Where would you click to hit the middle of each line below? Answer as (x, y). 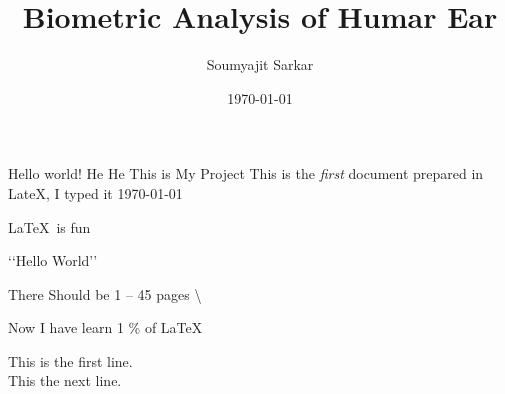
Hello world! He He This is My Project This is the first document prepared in (246, 173)
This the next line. (65, 380)
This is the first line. (70, 360)
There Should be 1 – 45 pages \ (105, 293)
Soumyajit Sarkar (260, 64)
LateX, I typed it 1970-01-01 (95, 192)
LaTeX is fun (49, 226)
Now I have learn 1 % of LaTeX (105, 327)
